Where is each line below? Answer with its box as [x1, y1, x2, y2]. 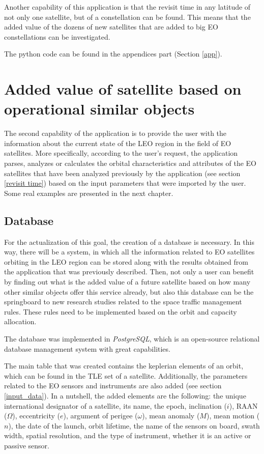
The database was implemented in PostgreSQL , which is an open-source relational [4, 333, 260, 344]
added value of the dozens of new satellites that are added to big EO [4, 21, 218, 32]
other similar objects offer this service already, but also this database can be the [4, 286, 254, 297]
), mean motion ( [206, 410, 260, 421]
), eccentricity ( [12, 410, 61, 421]
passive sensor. [4, 440, 49, 450]
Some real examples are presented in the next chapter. [4, 187, 173, 198]
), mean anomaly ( [142, 410, 200, 421]
